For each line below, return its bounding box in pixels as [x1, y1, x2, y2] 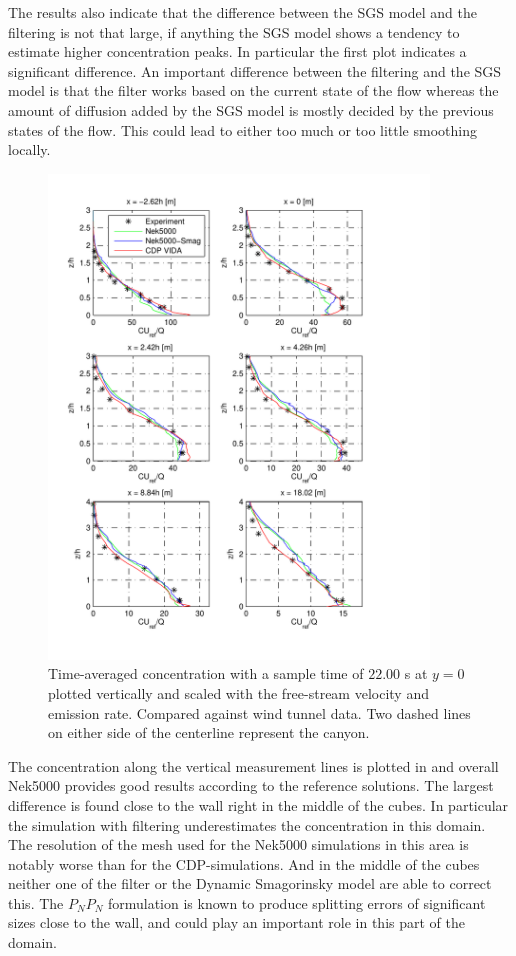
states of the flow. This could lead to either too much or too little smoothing [8, 119, 477, 140]
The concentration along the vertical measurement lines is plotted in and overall [8, 755, 499, 776]
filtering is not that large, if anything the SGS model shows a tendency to [8, 21, 460, 42]
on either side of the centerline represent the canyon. [48, 722, 370, 743]
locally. [8, 139, 51, 160]
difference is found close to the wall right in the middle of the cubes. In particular [8, 794, 509, 815]
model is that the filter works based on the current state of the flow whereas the [8, 80, 499, 101]
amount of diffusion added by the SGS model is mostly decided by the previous [8, 99, 494, 120]
